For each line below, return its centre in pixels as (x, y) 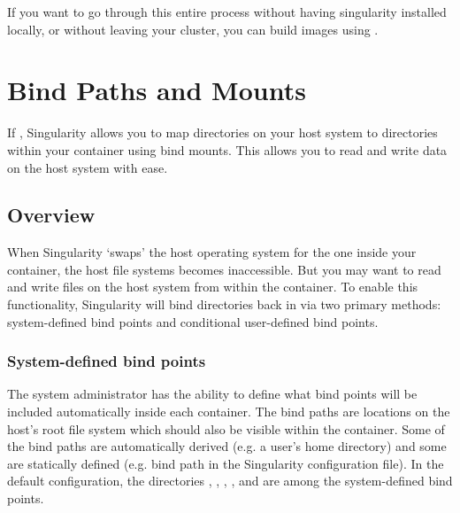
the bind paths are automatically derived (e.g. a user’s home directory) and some (227, 446)
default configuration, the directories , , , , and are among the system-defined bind (230, 481)
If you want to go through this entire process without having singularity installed (227, 12)
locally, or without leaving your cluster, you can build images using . (193, 29)
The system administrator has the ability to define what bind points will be (212, 394)
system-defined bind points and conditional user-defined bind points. (193, 321)
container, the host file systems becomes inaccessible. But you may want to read (224, 269)
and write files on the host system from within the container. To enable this (213, 287)
